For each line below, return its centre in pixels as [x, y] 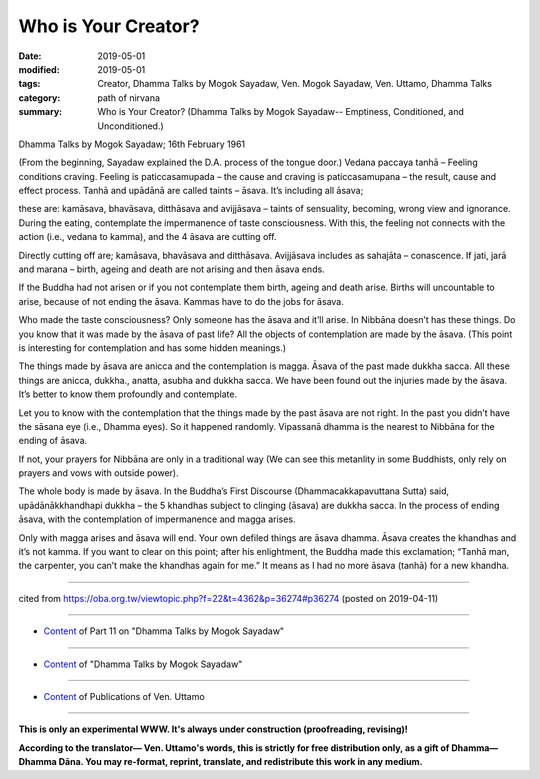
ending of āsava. [53, 441]
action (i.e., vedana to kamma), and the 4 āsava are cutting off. [147, 237]
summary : [40, 112]
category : [39, 97]
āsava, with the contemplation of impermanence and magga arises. [157, 519]
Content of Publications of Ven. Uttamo [124, 696]
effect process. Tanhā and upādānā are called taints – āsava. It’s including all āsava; [191, 191]
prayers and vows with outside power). [98, 473]
